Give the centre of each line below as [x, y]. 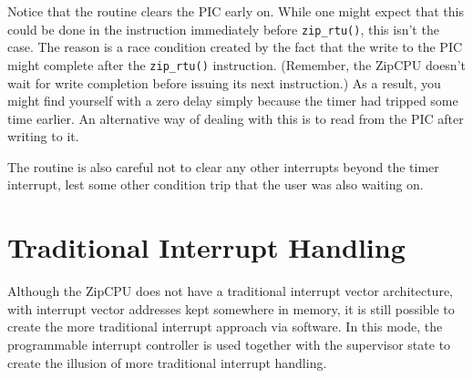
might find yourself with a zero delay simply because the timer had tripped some [233, 101]
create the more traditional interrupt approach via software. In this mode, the [225, 327]
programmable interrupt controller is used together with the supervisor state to [229, 344]
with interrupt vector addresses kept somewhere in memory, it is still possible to [231, 308]
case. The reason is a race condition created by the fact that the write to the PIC [235, 47]
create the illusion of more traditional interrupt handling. [167, 362]
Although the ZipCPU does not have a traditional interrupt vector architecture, [230, 291]
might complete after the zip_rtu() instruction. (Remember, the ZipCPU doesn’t [236, 64]
